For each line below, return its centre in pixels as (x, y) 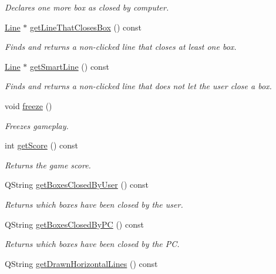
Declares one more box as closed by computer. (87, 7)
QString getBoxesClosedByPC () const (74, 224)
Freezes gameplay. (37, 125)
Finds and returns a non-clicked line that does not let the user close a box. (138, 86)
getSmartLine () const (70, 66)
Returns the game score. (48, 165)
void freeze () (28, 105)
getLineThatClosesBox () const (86, 27)
